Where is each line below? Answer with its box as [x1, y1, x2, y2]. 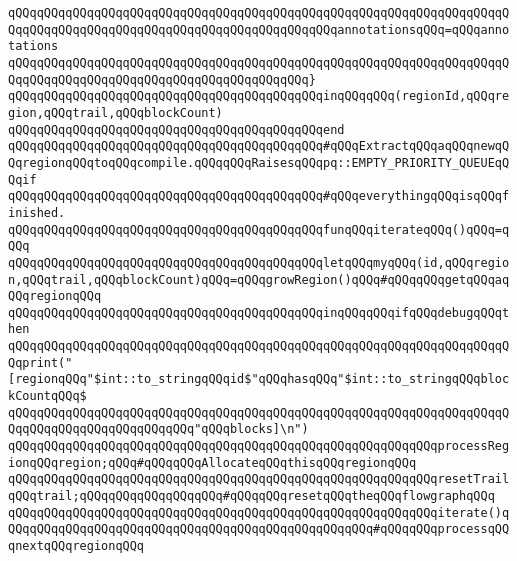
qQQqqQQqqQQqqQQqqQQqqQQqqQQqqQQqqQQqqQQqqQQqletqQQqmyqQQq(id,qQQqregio [8, 255, 510, 270]
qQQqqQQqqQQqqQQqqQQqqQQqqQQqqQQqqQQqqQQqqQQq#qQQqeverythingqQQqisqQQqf [8, 189, 510, 204]
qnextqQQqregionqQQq [8, 539, 145, 553]
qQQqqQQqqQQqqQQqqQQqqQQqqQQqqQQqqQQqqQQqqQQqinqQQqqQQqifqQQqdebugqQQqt [8, 305, 510, 320]
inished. [8, 205, 66, 220]
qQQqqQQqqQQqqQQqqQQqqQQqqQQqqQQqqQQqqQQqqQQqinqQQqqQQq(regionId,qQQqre [8, 89, 510, 104]
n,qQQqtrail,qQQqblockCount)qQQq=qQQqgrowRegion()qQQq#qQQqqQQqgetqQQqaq [8, 272, 510, 287]
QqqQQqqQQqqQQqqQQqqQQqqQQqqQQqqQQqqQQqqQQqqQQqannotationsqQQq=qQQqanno [8, 22, 510, 37]
